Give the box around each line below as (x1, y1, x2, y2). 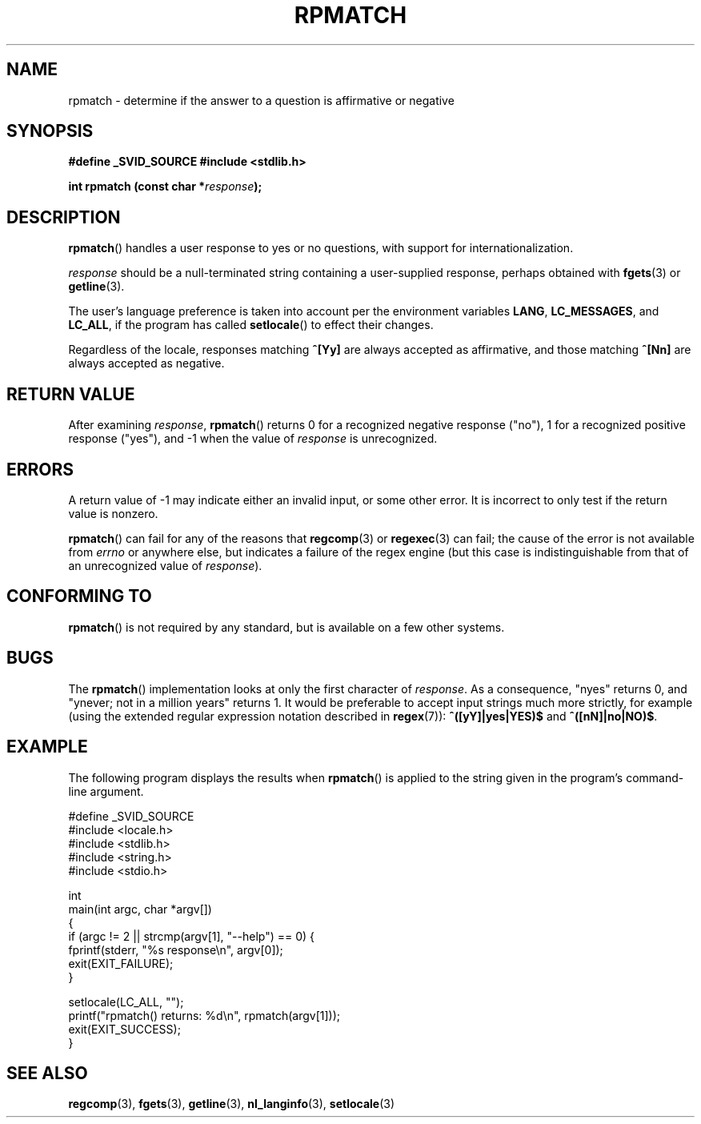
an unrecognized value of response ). (68, 558, 262, 572)
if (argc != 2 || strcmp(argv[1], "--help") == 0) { (68, 929, 315, 943)
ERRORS (6, 459, 74, 480)
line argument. (68, 784, 144, 798)
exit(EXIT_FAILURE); (68, 956, 174, 970)
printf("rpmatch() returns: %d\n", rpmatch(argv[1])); (68, 1008, 341, 1022)
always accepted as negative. (68, 356, 225, 371)
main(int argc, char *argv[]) (68, 901, 212, 916)
